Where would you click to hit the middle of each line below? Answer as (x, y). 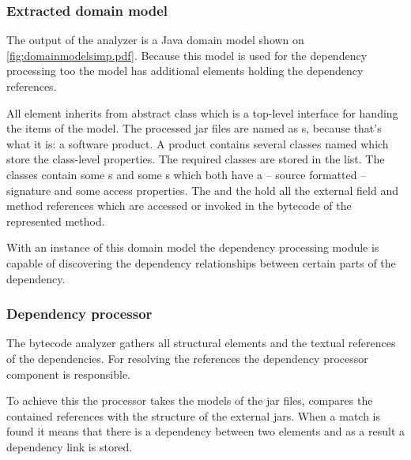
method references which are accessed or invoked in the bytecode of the (179, 206)
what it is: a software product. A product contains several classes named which (198, 143)
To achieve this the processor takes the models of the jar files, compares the (190, 400)
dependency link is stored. (70, 446)
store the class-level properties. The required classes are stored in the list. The (196, 159)
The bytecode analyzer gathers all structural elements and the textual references (201, 343)
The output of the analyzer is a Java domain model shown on (155, 40)
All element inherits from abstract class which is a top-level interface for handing (202, 112)
